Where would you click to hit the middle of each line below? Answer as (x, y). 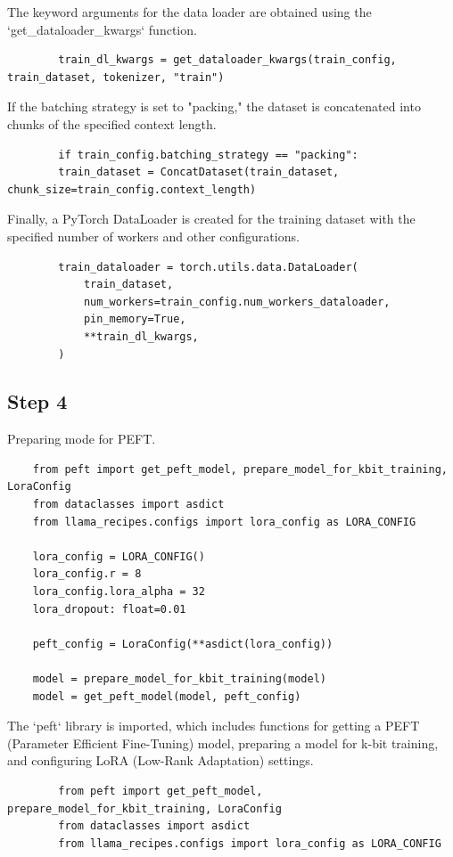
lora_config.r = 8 (87, 574)
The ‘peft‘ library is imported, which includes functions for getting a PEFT (214, 726)
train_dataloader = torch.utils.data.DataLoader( (208, 267)
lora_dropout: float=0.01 (109, 609)
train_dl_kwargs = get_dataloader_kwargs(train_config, (227, 60)
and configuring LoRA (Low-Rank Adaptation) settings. (161, 760)
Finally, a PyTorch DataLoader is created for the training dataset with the (211, 219)
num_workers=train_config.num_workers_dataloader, (237, 302)
